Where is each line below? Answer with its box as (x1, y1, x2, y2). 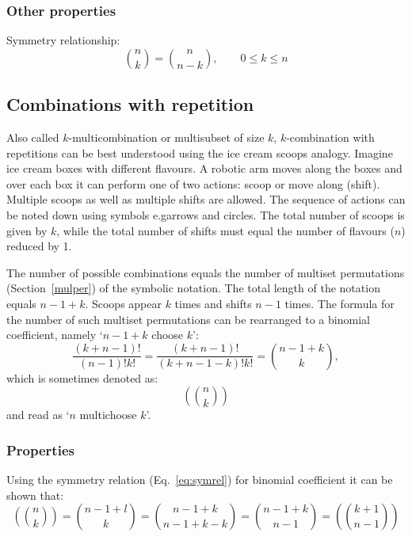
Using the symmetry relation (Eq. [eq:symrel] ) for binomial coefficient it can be (6, 471, 393, 488)
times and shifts (174, 295, 252, 311)
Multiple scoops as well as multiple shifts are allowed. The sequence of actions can (6, 191, 406, 208)
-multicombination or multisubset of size (68, 129, 265, 146)
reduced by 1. (6, 238, 72, 254)
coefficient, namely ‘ (6, 326, 103, 343)
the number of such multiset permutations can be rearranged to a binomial (6, 310, 370, 327)
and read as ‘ (6, 406, 70, 423)
